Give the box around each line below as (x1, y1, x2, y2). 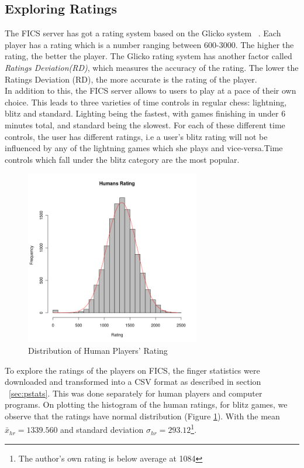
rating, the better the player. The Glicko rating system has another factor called (5, 50, 292, 62)
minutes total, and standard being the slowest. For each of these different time (5, 118, 285, 131)
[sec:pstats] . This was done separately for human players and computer (9, 387, 262, 399)
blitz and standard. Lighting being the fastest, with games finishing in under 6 (5, 107, 286, 119)
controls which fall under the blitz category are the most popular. (5, 153, 240, 165)
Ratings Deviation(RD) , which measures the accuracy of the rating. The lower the (5, 61, 299, 73)
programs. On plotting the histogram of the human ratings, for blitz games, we (5, 398, 288, 411)
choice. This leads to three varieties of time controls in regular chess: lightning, (5, 95, 287, 108)
